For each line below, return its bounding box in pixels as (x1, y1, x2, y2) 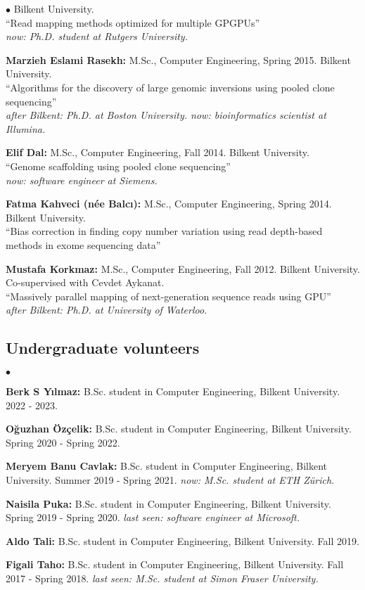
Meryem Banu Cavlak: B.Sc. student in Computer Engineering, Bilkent (6, 458, 328, 473)
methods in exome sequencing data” (6, 237, 161, 252)
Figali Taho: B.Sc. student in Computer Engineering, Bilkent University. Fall (6, 557, 344, 572)
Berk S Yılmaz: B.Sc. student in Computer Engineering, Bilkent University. (6, 384, 340, 399)
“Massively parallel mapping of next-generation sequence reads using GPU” (6, 288, 331, 303)
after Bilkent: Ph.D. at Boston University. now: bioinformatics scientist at (6, 108, 326, 122)
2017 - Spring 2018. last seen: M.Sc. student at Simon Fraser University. (6, 571, 319, 586)
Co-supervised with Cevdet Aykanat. (6, 275, 165, 290)
